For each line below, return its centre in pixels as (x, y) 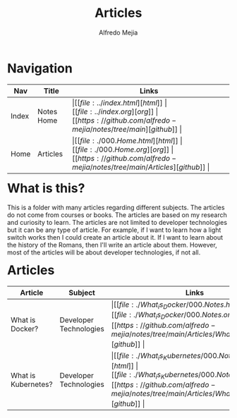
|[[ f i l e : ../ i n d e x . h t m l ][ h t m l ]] (117, 102)
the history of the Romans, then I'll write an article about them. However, (112, 245)
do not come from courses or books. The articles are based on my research (117, 215)
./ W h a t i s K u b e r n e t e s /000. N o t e (183, 375)
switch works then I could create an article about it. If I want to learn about (115, 238)
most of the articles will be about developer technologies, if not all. (104, 252)
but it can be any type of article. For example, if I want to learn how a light (114, 230)
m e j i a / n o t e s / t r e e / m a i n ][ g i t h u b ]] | (127, 129)
